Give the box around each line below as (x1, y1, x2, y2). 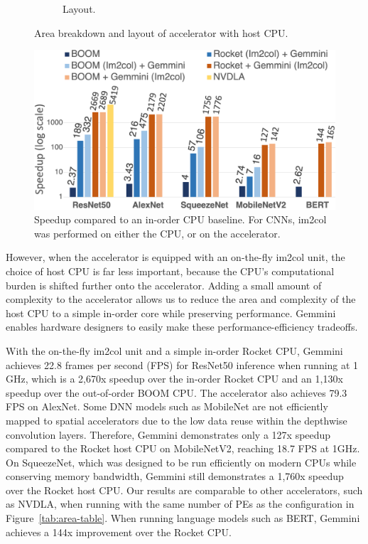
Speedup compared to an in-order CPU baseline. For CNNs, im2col (34, 212, 327, 227)
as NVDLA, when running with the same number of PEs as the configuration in (6, 496, 355, 511)
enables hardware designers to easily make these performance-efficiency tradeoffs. (6, 319, 358, 334)
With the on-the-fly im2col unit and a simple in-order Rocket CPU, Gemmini (6, 343, 343, 358)
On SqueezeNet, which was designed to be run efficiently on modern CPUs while (6, 454, 357, 469)
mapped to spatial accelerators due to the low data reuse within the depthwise (6, 412, 347, 427)
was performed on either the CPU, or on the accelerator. (34, 225, 281, 240)
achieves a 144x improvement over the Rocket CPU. (6, 524, 232, 539)
